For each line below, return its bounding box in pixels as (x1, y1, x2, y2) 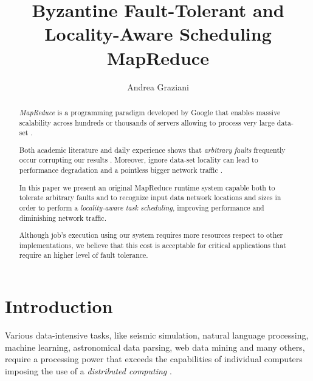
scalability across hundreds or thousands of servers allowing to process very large (19, 117, 275, 127)
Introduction (5, 294, 113, 319)
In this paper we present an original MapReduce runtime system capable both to (19, 182, 275, 192)
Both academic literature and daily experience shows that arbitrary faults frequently (19, 144, 286, 155)
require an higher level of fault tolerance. (19, 250, 148, 260)
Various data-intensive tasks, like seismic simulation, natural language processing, (5, 329, 309, 342)
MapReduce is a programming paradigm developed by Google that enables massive (19, 107, 281, 117)
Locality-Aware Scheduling (44, 21, 272, 46)
